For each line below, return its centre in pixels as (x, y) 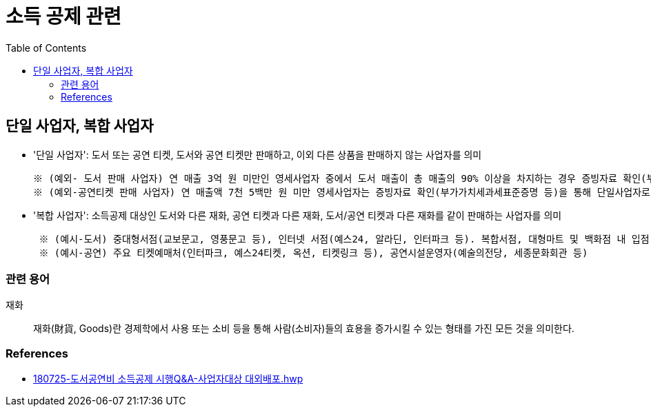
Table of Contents (46, 48)
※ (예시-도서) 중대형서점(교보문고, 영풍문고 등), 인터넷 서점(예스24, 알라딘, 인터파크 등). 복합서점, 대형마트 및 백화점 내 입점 (344, 239)
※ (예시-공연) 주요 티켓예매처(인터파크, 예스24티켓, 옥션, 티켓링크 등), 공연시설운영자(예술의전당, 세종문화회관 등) (313, 253)
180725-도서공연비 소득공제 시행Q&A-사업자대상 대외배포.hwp (168, 379)
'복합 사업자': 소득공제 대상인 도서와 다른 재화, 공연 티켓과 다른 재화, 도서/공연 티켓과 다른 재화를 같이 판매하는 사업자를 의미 (298, 215)
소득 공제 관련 (63, 17)
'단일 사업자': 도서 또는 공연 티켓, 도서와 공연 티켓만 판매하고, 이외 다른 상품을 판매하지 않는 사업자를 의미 (258, 154)
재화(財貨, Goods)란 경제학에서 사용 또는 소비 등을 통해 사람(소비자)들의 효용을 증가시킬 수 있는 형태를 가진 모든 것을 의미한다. (304, 329)
